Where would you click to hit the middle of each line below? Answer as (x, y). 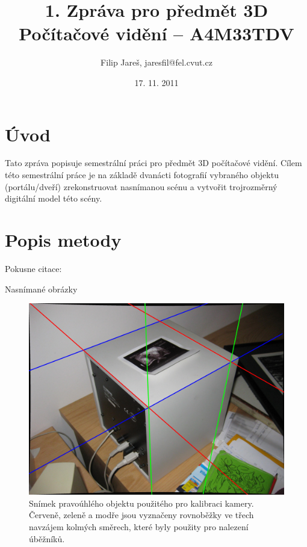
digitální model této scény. (54, 198)
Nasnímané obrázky (41, 289)
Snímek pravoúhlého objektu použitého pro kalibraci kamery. (141, 503)
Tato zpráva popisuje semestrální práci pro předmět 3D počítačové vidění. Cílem (153, 163)
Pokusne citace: (33, 268)
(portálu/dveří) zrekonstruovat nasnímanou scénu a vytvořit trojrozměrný (141, 186)
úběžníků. (47, 538)
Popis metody (63, 240)
